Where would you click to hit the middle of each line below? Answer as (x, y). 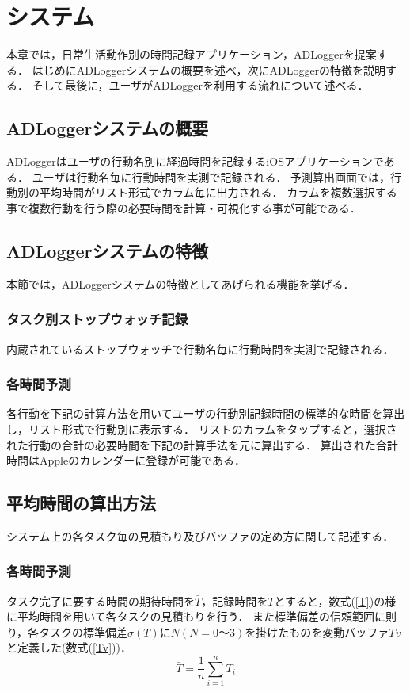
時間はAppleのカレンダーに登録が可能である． (126, 460)
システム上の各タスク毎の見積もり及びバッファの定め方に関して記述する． (200, 535)
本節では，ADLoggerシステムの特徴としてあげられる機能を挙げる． (180, 283)
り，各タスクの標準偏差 (67, 631)
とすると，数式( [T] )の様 (335, 600)
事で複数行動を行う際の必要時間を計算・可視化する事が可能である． (184, 207)
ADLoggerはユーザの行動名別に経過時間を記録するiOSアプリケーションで (195, 161)
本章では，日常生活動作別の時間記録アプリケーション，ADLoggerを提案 (192, 54)
